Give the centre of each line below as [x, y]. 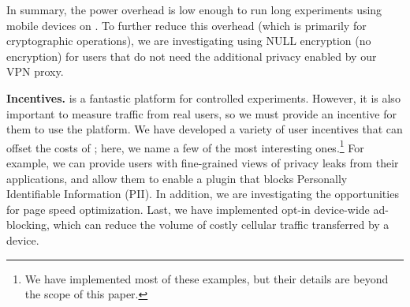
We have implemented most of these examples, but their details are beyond [207, 278]
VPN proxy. [35, 71]
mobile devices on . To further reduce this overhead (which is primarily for [186, 25]
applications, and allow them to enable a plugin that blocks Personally [177, 178]
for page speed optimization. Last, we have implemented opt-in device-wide [188, 209]
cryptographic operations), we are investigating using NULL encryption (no [189, 41]
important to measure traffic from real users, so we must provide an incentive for [201, 113]
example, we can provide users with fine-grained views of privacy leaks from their [203, 163]
